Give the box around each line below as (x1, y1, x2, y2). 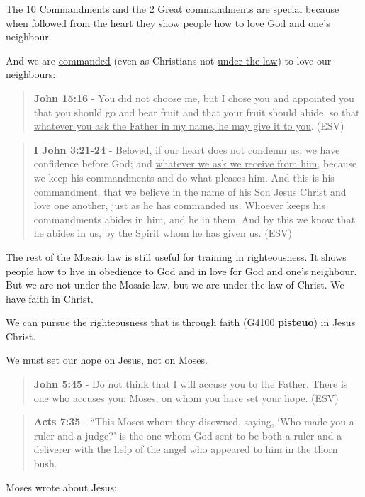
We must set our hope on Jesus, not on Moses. (6, 352, 208, 367)
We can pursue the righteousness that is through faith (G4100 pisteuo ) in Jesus (6, 315, 356, 330)
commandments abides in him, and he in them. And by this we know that (33, 211, 356, 226)
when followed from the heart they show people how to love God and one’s (6, 15, 330, 30)
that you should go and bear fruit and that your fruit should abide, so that (33, 104, 360, 119)
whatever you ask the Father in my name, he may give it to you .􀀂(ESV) (33, 118, 344, 133)
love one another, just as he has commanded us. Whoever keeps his (33, 198, 325, 213)
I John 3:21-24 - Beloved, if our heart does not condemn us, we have (33, 142, 340, 157)
